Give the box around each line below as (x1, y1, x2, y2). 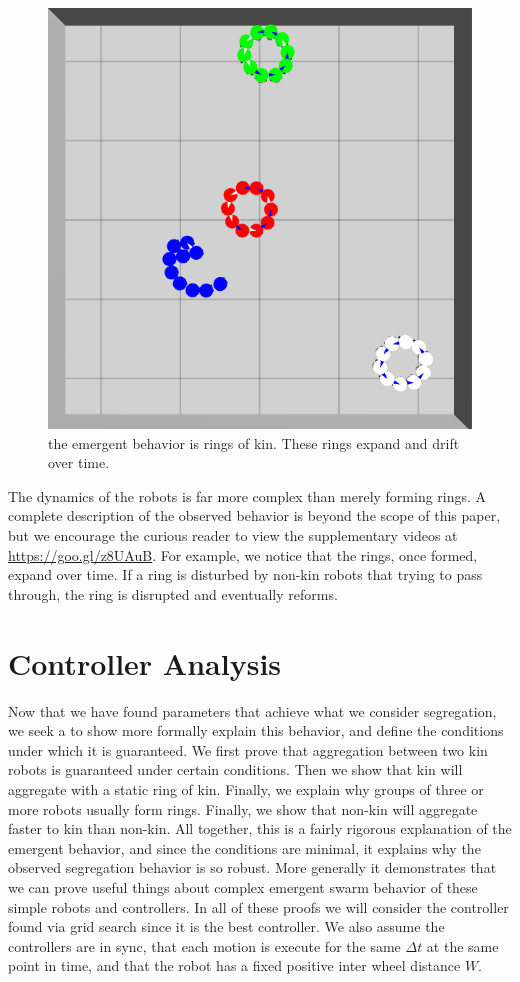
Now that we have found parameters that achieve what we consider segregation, (8, 700, 497, 721)
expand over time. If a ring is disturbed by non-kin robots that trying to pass (8, 564, 483, 585)
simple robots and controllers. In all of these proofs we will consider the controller (8, 896, 509, 917)
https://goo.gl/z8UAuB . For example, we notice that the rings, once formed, (8, 544, 478, 565)
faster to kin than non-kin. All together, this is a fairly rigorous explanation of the (8, 818, 512, 839)
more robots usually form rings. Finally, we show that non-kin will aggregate (8, 798, 478, 819)
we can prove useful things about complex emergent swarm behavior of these (8, 876, 478, 897)
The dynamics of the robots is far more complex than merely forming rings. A (8, 485, 487, 506)
